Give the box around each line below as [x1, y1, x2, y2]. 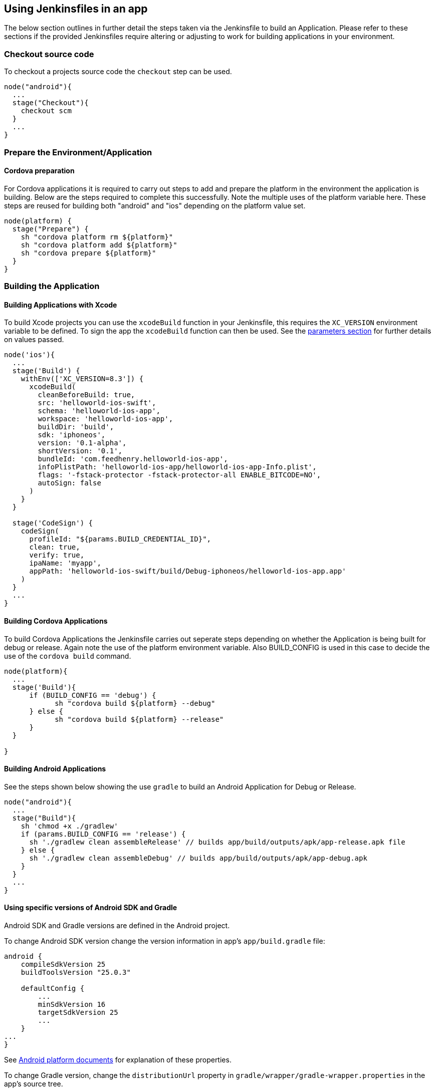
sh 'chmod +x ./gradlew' [21, 822, 118, 830]
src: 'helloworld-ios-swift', [38, 399, 156, 407]
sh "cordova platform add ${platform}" [21, 240, 177, 249]
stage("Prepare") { [12, 224, 89, 233]
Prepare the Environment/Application [4, 147, 152, 157]
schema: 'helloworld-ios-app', [38, 407, 160, 415]
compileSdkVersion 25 [21, 960, 106, 969]
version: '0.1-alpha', [38, 439, 127, 447]
